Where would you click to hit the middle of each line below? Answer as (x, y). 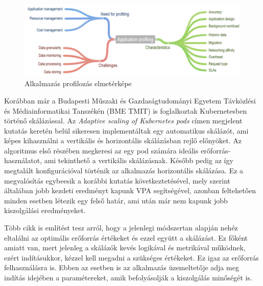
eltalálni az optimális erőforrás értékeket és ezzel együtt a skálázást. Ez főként (126, 237)
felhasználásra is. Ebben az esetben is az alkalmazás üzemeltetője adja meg (122, 267)
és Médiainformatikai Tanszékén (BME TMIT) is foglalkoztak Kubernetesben (126, 110)
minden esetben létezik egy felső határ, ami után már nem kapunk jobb (116, 200)
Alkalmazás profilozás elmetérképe (78, 83)
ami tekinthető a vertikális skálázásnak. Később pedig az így (139, 160)
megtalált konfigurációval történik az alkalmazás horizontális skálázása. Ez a (124, 171)
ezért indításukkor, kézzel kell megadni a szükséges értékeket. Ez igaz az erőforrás (131, 257)
